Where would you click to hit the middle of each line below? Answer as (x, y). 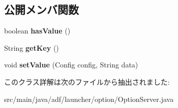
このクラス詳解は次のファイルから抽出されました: (87, 81)
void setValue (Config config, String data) (71, 65)
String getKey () (32, 47)
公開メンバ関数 (41, 9)
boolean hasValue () (37, 31)
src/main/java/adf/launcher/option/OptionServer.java (89, 99)
